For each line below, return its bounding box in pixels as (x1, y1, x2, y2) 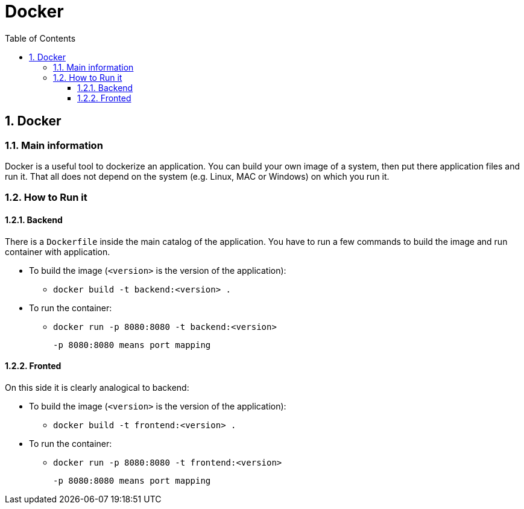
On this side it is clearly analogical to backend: (5, 382, 189, 393)
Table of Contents (5, 33, 76, 43)
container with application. (5, 246, 110, 257)
